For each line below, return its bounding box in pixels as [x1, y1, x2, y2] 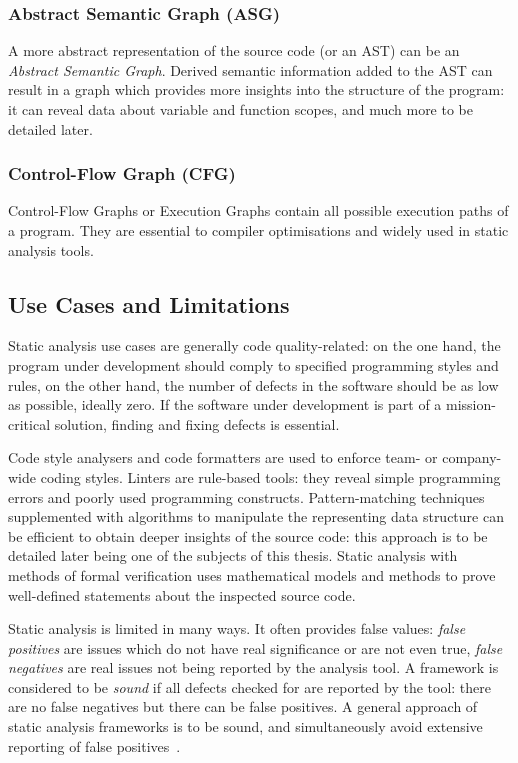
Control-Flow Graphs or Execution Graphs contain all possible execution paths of [8, 200, 509, 221]
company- [442, 447, 502, 468]
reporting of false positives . [8, 735, 181, 756]
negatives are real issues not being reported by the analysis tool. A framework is [8, 657, 499, 678]
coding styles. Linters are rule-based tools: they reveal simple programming [40, 466, 501, 487]
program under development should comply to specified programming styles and [8, 354, 499, 375]
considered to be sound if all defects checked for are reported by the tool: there [8, 676, 492, 697]
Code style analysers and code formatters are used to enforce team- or [8, 447, 438, 468]
